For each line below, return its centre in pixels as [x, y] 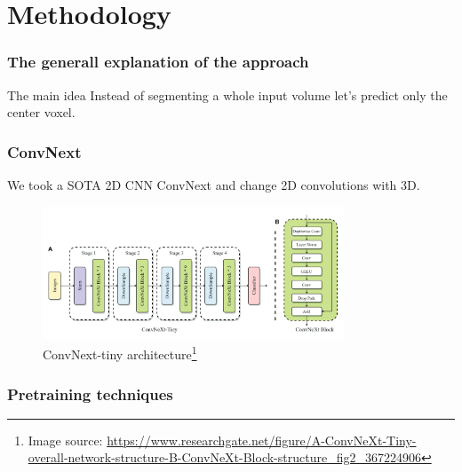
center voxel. [41, 112]
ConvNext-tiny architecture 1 [120, 353]
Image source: [65, 440]
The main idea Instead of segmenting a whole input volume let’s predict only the [227, 94]
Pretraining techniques [90, 393]
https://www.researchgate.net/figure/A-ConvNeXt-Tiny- [262, 440]
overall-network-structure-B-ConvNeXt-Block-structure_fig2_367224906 [224, 457]
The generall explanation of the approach [158, 62]
